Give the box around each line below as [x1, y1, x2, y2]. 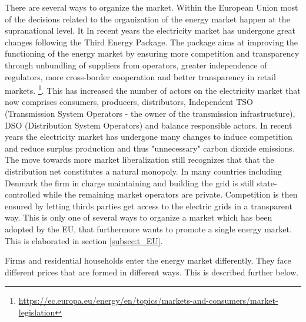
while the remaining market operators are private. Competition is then [42, 188, 298, 201]
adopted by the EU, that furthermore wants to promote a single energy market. [5, 222, 292, 235]
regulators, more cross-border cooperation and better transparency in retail [5, 70, 276, 83]
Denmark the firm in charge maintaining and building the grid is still [5, 176, 254, 189]
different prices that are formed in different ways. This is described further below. [5, 265, 299, 278]
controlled [5, 188, 41, 201]
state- [257, 176, 277, 189]
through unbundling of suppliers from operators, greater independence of [5, 58, 267, 71]
